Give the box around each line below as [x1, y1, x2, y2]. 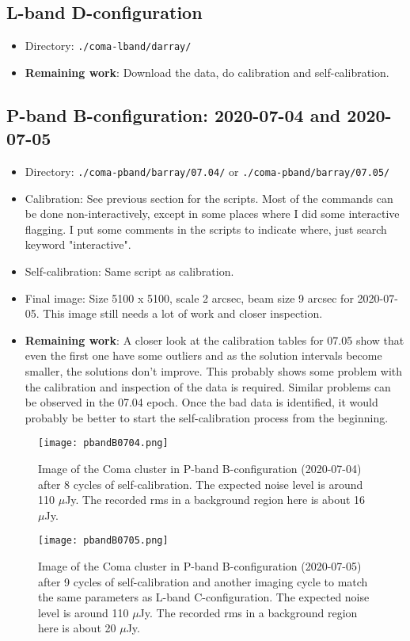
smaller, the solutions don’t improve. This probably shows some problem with [25, 363, 403, 380]
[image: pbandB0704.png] [38, 437, 169, 449]
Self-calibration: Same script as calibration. [25, 263, 234, 280]
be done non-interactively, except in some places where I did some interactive [25, 205, 400, 222]
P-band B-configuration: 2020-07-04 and [6, 102, 341, 127]
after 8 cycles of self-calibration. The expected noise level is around [38, 475, 363, 492]
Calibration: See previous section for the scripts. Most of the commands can [25, 189, 393, 206]
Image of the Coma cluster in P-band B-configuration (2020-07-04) [38, 460, 362, 477]
